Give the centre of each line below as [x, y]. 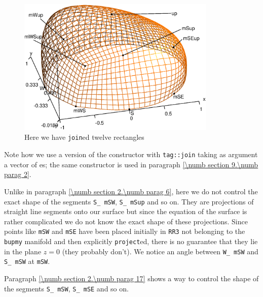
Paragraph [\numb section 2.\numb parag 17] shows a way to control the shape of [131, 278]
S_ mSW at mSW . [27, 261]
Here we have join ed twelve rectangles [84, 137]
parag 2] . [18, 174]
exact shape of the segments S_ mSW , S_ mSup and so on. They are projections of [129, 201]
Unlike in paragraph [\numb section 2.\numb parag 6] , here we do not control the [131, 191]
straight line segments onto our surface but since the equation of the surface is [126, 211]
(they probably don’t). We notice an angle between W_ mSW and [160, 251]
